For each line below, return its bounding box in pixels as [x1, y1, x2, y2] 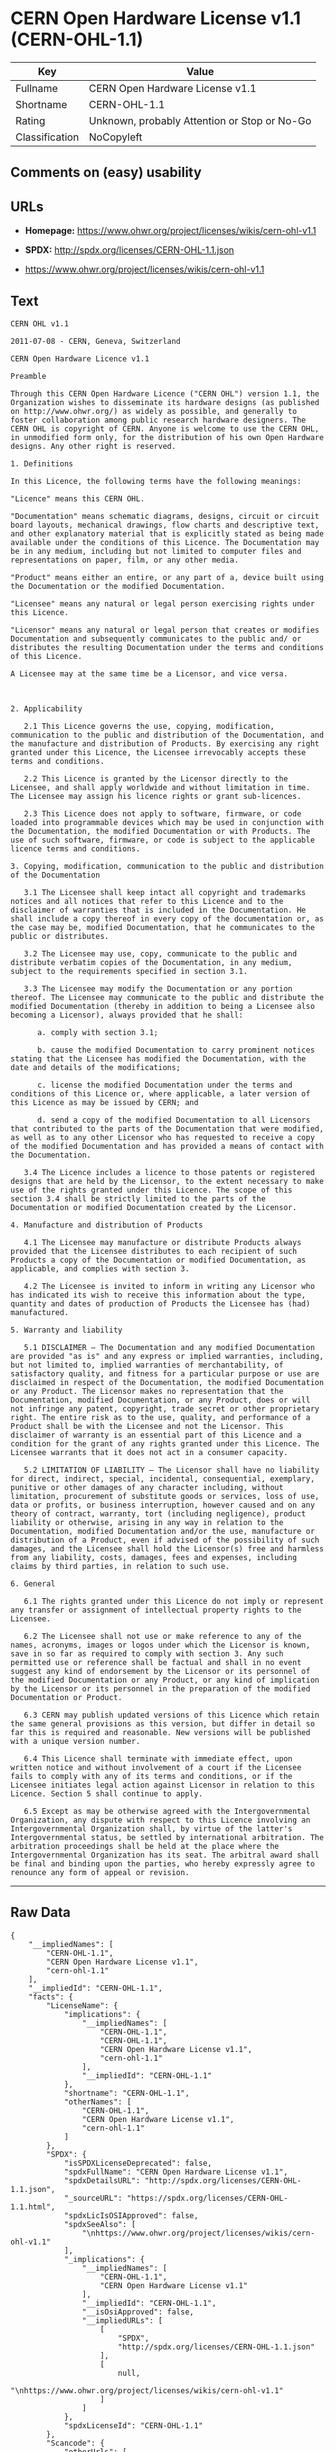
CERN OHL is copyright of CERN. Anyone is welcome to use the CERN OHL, [10, 423, 320, 434]
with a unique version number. [10, 1736, 141, 1746]
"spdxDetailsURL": [63, 2175, 141, 2186]
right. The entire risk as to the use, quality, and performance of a [10, 1412, 311, 1422]
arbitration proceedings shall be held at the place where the [10, 1841, 280, 1851]
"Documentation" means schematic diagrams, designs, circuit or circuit [10, 511, 320, 521]
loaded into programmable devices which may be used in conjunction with [10, 817, 325, 827]
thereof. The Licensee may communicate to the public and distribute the [10, 992, 325, 1002]
